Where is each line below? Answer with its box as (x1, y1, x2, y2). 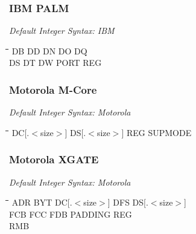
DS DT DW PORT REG (9, 56, 102, 69)
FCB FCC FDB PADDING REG (9, 207, 132, 220)
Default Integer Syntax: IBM (9, 24, 115, 37)
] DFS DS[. (107, 196, 148, 209)
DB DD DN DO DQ (11, 44, 87, 57)
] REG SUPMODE (121, 126, 192, 138)
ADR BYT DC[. (11, 196, 72, 209)
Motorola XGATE (9, 152, 99, 167)
